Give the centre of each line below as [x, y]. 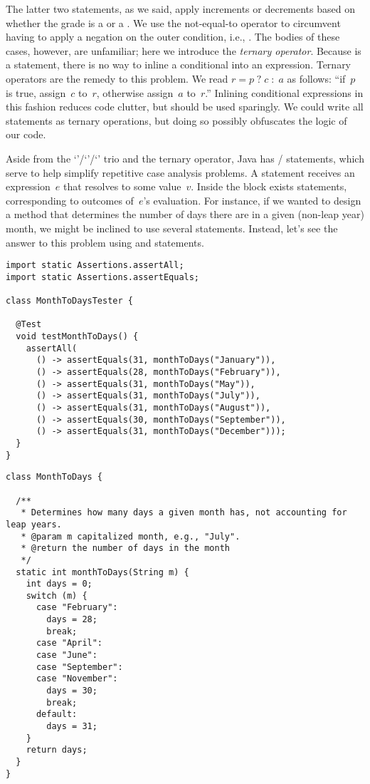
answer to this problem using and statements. [105, 242]
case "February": [77, 608]
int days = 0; [59, 584]
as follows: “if [316, 78]
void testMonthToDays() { [77, 337]
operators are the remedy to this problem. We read [117, 78]
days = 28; [72, 620]
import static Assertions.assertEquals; [103, 277]
